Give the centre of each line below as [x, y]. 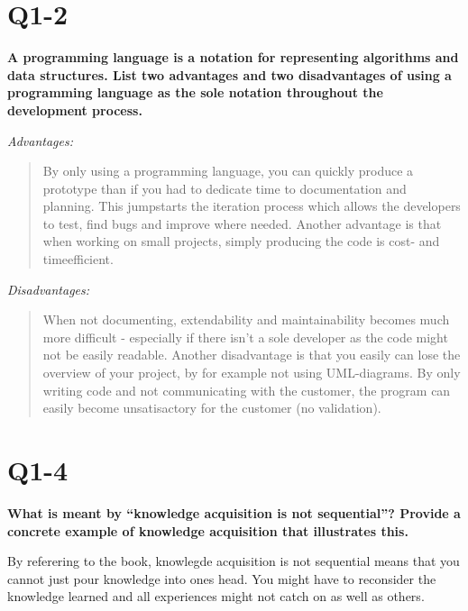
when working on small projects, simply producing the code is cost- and [241, 241]
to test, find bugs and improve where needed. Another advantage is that [242, 223]
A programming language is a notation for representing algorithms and [233, 57]
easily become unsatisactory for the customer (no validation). [212, 408]
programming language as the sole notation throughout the [195, 92]
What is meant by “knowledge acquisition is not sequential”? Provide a [234, 512]
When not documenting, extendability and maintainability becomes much [246, 319]
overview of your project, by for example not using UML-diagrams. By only [252, 373]
